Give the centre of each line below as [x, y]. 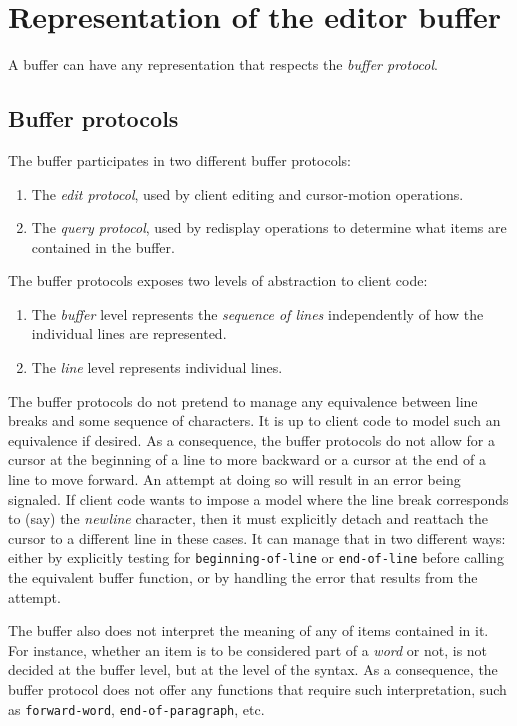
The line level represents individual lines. [157, 367]
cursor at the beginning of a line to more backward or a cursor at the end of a [247, 459]
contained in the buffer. [103, 246]
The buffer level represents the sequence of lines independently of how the [257, 313]
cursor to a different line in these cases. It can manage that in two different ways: [257, 537]
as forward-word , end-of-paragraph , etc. [136, 708]
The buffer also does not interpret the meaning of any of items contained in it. [248, 630]
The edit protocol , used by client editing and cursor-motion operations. [247, 193]
